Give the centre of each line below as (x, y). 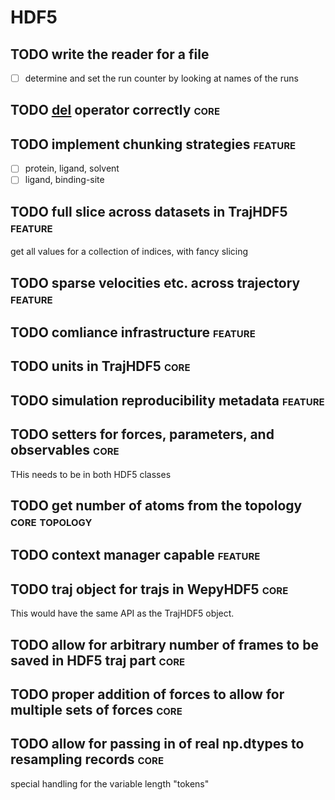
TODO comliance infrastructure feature (133, 332)
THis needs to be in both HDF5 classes (91, 474)
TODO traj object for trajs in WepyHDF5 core (149, 589)
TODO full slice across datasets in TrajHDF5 (149, 211)
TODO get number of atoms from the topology (156, 505)
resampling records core (87, 759)
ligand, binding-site (64, 180)
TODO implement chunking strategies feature (153, 144)
